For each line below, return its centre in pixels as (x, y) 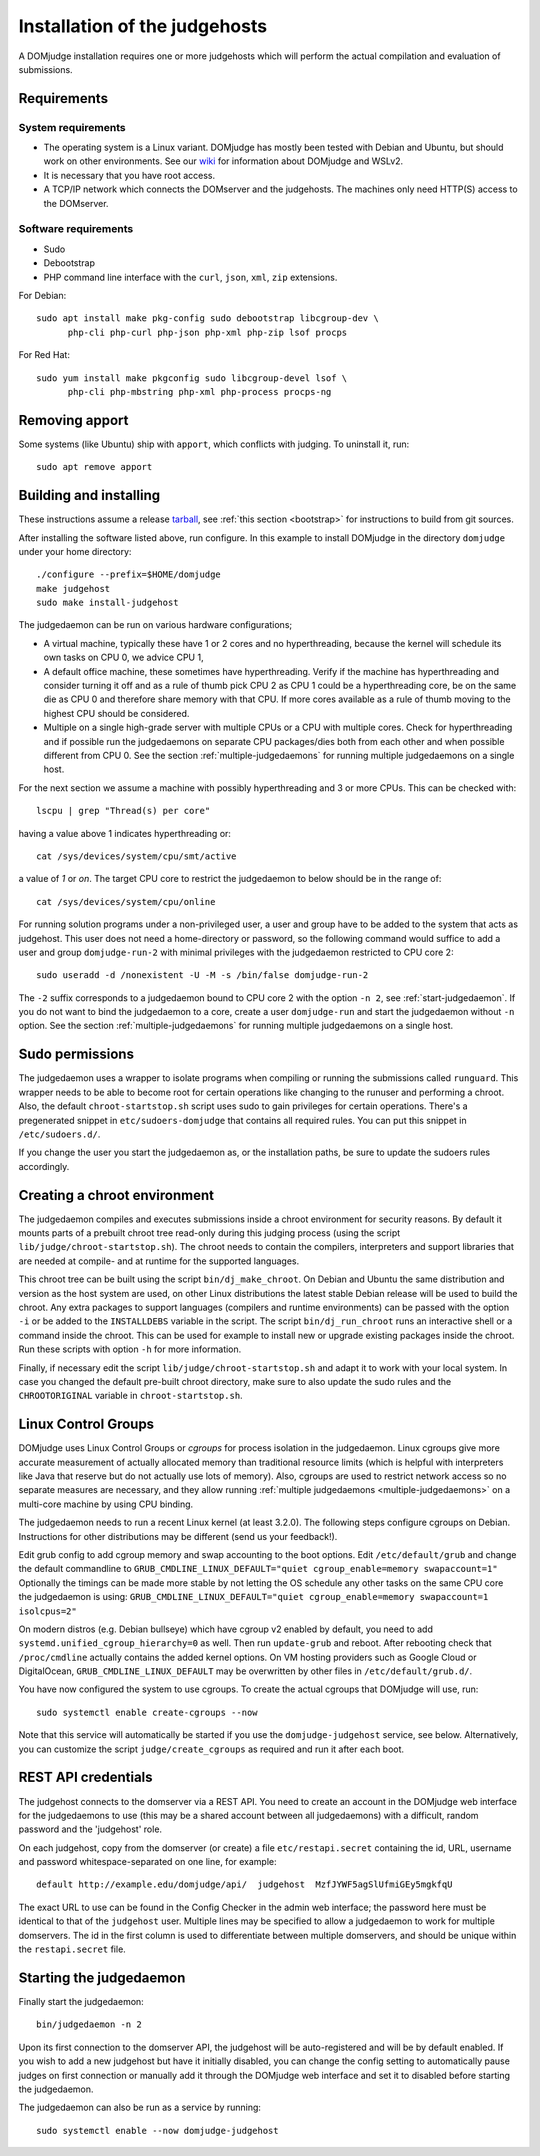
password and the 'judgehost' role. (90, 1829)
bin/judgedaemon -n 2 (89, 2024)
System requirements (72, 127)
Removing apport (73, 420)
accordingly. (44, 1166)
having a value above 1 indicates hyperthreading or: (125, 833)
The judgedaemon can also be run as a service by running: (140, 2107)
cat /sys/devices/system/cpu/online (126, 901)
